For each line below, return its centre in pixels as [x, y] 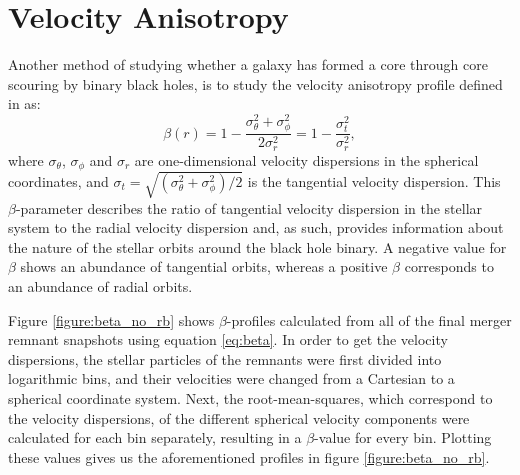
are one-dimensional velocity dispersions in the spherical [306, 159]
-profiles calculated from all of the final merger [369, 319]
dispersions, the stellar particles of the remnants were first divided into [225, 358]
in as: [24, 103]
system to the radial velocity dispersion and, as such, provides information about [256, 227]
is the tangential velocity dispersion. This [374, 180]
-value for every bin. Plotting [403, 437]
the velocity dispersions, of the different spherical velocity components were [239, 417]
